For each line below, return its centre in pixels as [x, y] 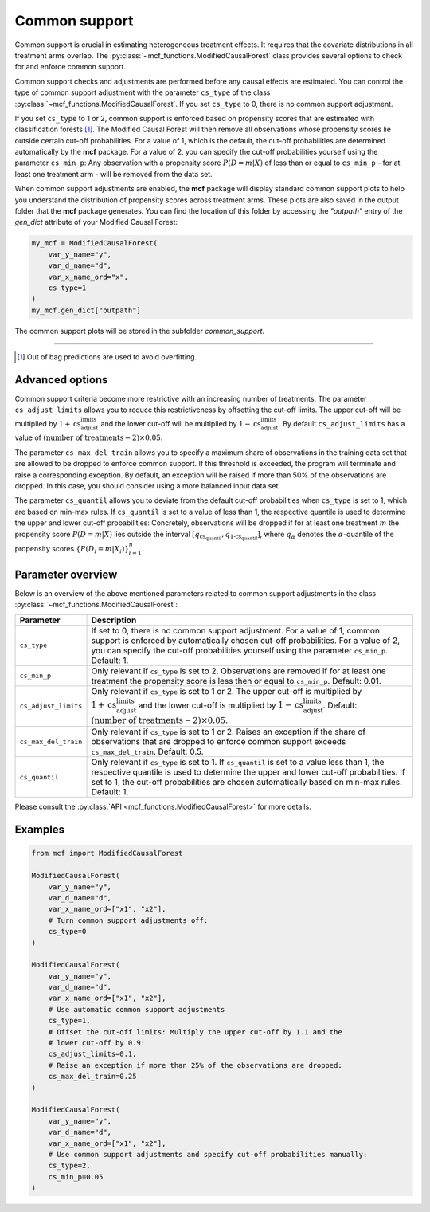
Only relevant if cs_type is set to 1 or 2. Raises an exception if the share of [229, 732]
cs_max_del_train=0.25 [92, 1077]
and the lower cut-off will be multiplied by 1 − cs [181, 423]
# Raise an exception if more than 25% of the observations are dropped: [195, 1065]
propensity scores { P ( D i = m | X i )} [72, 549]
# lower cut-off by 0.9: [97, 1043]
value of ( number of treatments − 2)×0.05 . [89, 437]
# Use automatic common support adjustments [137, 1009]
